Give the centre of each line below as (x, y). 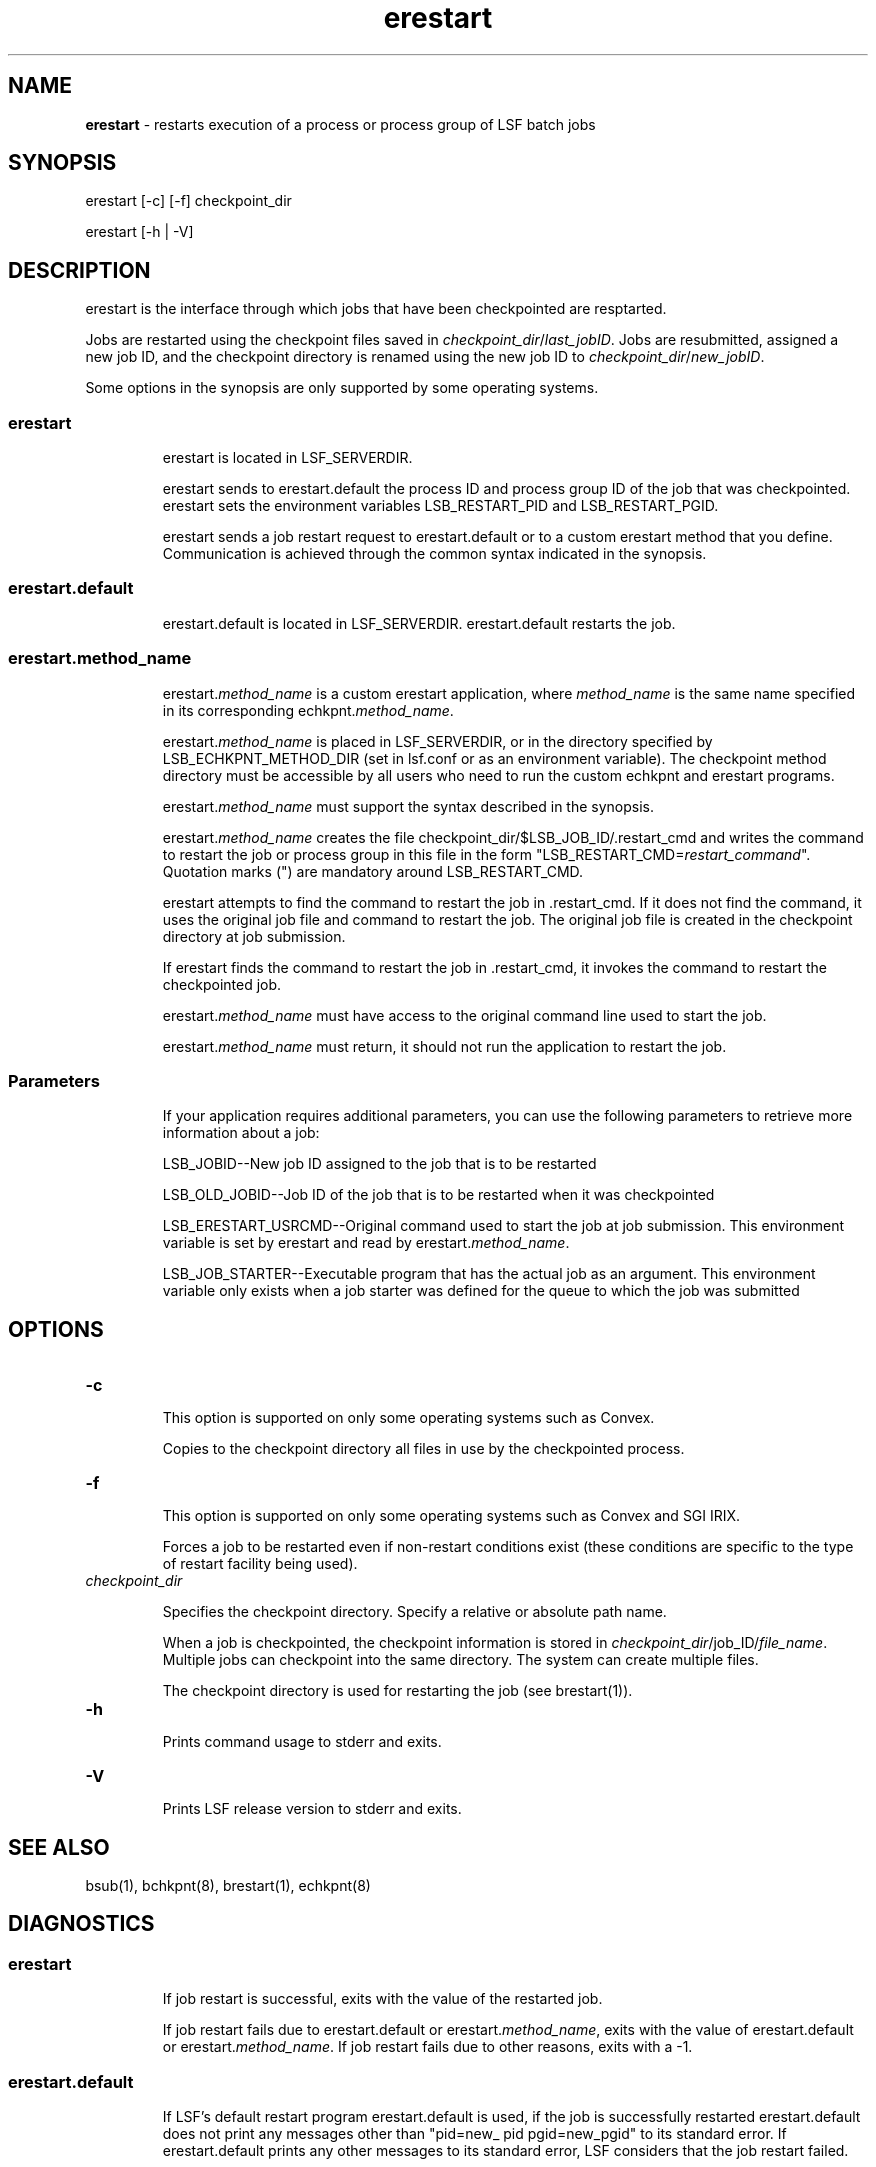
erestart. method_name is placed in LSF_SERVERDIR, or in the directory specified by (437, 741)
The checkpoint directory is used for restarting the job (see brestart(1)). (397, 1691)
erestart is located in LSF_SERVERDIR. (287, 458)
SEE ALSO (59, 1847)
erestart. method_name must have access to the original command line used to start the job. (464, 1015)
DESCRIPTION (79, 270)
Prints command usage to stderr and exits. (302, 1742)
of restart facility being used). (260, 1564)
